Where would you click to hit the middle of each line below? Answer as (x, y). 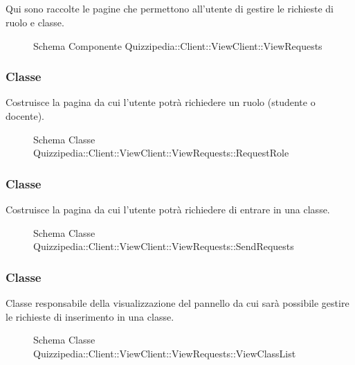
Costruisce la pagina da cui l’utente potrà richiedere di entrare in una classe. (168, 209)
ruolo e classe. (35, 22)
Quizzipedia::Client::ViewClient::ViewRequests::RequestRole (161, 153)
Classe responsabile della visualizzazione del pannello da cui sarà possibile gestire (177, 302)
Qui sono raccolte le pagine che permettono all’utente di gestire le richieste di (170, 9)
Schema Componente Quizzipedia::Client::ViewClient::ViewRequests (178, 45)
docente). (25, 115)
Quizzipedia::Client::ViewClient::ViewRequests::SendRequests (164, 246)
